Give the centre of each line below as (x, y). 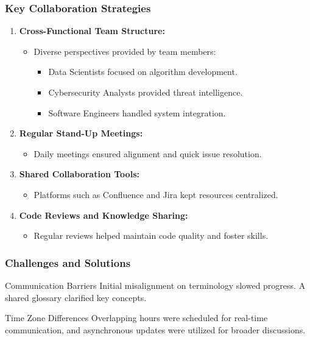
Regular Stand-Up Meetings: (81, 133)
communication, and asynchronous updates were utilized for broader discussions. (155, 329)
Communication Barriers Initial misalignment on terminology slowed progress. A (155, 285)
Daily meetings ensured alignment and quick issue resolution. (148, 153)
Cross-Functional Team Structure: (92, 31)
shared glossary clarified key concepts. (76, 297)
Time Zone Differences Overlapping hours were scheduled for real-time (136, 318)
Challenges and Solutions (68, 262)
